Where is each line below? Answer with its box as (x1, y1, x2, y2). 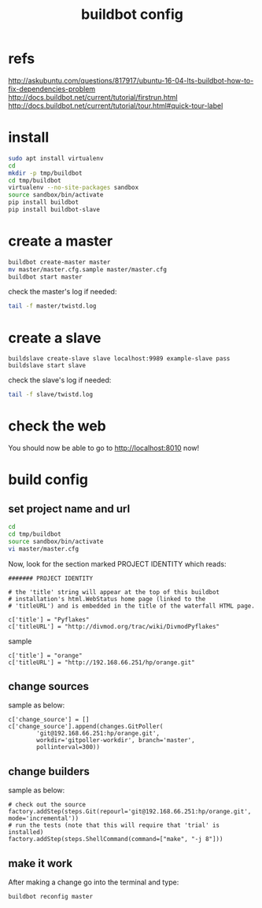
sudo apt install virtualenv (8, 154, 104, 162)
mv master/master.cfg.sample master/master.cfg (8, 265, 168, 273)
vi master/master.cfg (8, 544, 79, 552)
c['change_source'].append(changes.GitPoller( (8, 722, 164, 731)
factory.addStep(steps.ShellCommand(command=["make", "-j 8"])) (8, 836, 223, 843)
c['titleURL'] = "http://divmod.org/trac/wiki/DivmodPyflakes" (8, 622, 220, 630)
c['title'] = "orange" (8, 651, 83, 659)
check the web (8, 417, 106, 435)
